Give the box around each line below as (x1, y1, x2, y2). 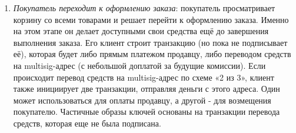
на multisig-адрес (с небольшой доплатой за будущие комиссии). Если (13, 59, 266, 71)
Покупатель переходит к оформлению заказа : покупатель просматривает (13, 2, 275, 14)
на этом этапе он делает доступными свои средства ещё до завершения (13, 25, 269, 37)
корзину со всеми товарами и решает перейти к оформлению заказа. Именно (13, 13, 289, 25)
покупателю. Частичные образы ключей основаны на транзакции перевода (13, 105, 280, 118)
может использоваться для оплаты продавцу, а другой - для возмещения (13, 94, 271, 106)
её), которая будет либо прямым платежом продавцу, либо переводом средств (13, 48, 291, 60)
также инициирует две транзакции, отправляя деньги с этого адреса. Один (13, 82, 280, 95)
